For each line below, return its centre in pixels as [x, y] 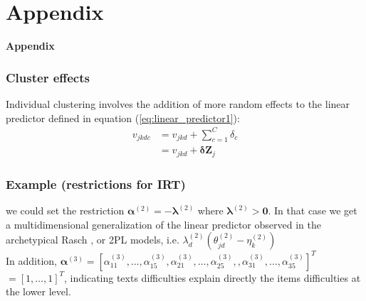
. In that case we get [313, 210]
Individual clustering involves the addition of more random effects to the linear [178, 103]
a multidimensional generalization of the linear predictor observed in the [163, 224]
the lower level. [38, 291]
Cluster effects [48, 77]
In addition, [31, 260]
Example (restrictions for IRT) [96, 184]
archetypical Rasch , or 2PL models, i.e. [93, 240]
